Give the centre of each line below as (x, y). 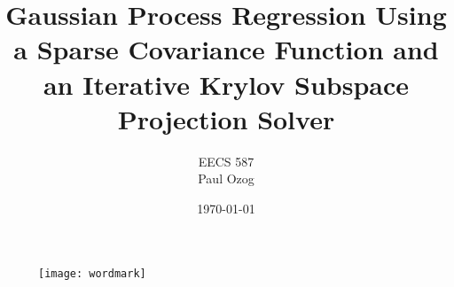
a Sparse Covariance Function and (226, 49)
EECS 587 (226, 161)
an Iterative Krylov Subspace (226, 84)
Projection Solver (226, 118)
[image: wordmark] (92, 274)
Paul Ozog (226, 178)
